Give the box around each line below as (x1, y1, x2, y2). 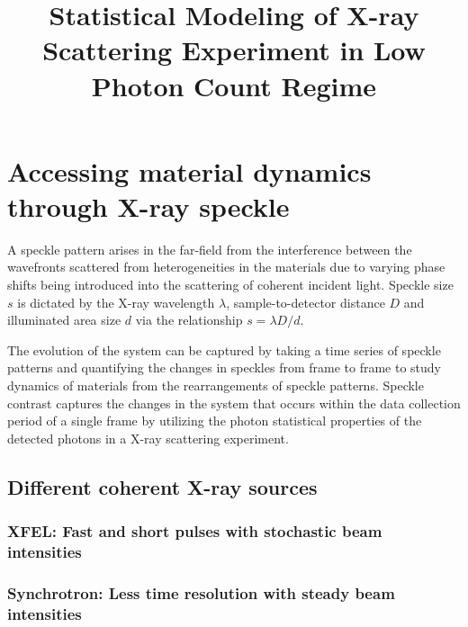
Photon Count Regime (91, 67, 377, 103)
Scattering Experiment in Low (42, 31, 426, 68)
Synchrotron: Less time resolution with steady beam (7, 581, 395, 604)
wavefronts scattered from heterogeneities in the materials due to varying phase (7, 257, 445, 276)
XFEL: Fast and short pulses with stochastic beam (7, 520, 382, 542)
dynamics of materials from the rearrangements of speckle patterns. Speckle (7, 376, 424, 395)
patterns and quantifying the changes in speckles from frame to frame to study (7, 358, 441, 377)
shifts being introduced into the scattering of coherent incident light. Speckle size (7, 275, 454, 294)
